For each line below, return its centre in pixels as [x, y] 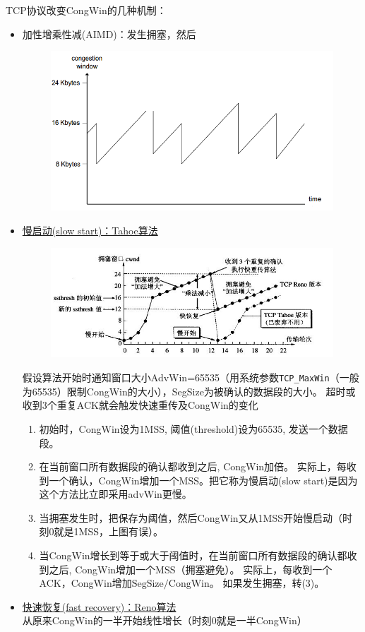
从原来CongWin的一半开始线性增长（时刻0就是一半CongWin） [164, 620]
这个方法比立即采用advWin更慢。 [115, 494]
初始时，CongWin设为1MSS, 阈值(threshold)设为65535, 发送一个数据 [193, 428]
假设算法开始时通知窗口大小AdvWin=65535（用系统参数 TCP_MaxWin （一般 [191, 377]
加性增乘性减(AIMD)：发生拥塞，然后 [109, 34]
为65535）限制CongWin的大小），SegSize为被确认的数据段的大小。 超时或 [189, 391]
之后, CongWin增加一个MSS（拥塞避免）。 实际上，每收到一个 [191, 569]
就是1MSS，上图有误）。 [108, 531]
